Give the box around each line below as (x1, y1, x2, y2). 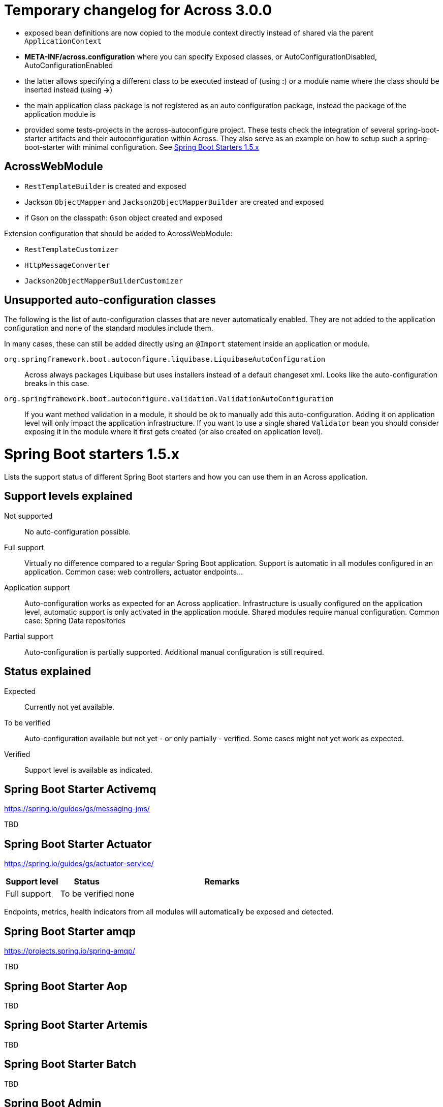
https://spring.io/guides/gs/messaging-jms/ (4, 804, 150, 813)
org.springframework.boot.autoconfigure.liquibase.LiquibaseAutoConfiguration (4, 355, 326, 364)
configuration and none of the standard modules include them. (4, 324, 213, 333)
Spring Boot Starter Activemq (4, 783, 156, 796)
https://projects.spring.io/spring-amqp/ (4, 946, 135, 956)
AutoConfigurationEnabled (24, 60, 113, 70)
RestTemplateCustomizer (24, 245, 119, 254)
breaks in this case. (24, 379, 89, 388)
